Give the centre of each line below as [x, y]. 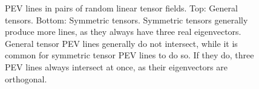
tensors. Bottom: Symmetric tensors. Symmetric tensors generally [126, 20]
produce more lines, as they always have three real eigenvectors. [123, 32]
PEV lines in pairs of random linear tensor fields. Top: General [121, 8]
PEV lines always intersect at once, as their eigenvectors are [116, 66]
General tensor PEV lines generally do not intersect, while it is [121, 43]
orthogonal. [26, 78]
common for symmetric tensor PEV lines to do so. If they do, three [129, 55]
